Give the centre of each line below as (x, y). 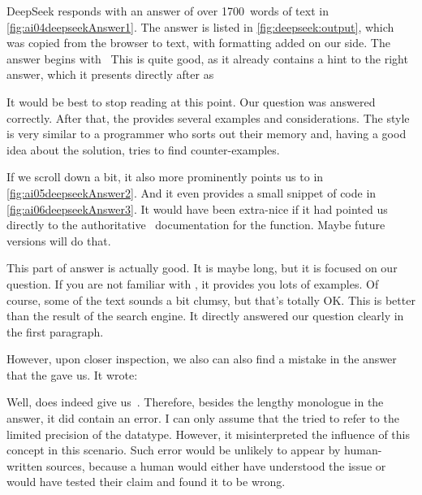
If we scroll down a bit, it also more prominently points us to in (165, 177)
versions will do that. (59, 240)
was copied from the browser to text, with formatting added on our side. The (198, 43)
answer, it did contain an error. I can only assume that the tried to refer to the (203, 418)
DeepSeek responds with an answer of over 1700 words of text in (168, 11)
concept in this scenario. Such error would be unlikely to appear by (174, 450)
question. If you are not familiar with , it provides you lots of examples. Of (193, 283)
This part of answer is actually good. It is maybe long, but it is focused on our (202, 268)
